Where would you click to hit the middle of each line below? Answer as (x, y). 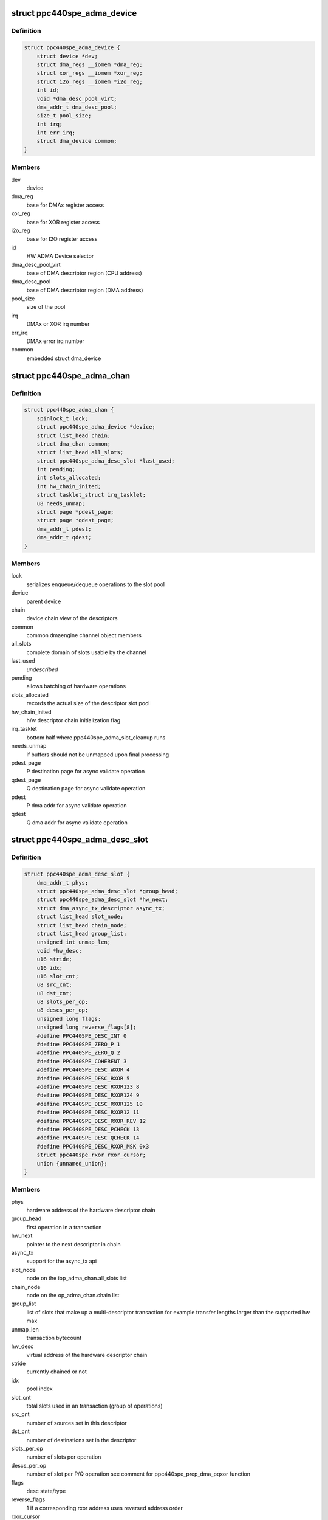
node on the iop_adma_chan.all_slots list (77, 1278)
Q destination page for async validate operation (86, 789)
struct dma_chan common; (74, 444)
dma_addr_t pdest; (64, 529)
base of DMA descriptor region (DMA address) (85, 290)
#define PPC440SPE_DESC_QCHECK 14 (88, 1138)
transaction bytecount (54, 1338)
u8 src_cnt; (55, 985)
